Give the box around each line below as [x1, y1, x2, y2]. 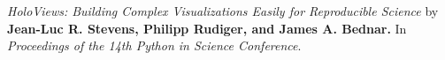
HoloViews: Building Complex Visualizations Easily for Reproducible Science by [7, 2, 439, 19]
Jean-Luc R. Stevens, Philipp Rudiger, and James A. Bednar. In [7, 19, 407, 37]
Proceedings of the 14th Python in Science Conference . [7, 36, 302, 55]
